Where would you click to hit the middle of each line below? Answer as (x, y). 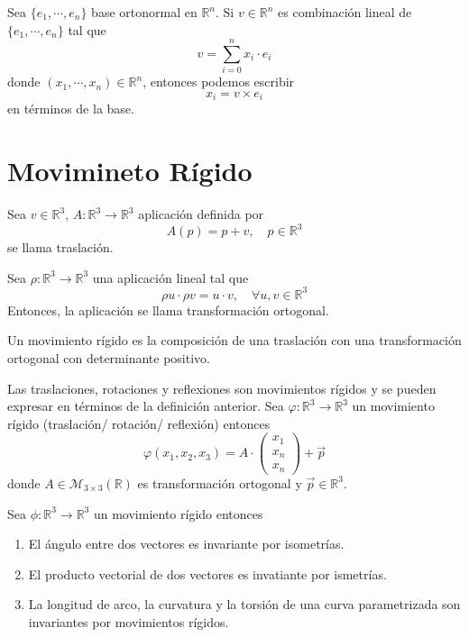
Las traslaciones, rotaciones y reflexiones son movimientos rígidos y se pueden (222, 388)
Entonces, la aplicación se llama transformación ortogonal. (168, 309)
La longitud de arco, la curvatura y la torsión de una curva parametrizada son (244, 604)
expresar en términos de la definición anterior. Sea (146, 406)
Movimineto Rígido (130, 171)
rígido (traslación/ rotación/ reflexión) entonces (139, 423)
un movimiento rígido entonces (178, 513)
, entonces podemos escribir (219, 82)
